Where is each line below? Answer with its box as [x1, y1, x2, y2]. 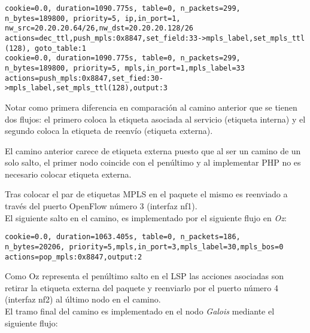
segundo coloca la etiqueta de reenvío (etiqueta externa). [5, 124, 213, 137]
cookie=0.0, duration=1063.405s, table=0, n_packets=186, [5, 233, 241, 242]
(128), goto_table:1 [5, 44, 87, 53]
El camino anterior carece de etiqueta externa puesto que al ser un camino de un [5, 144, 301, 157]
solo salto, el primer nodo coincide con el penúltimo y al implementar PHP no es [5, 156, 301, 169]
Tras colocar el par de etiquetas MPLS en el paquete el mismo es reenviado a [5, 188, 288, 200]
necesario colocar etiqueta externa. [5, 167, 132, 180]
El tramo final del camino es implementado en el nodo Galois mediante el [5, 305, 275, 317]
